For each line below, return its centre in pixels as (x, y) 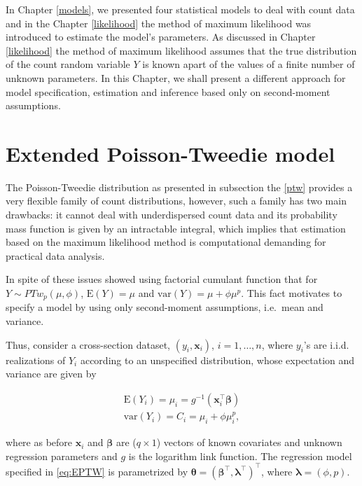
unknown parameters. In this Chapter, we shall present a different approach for (176, 77)
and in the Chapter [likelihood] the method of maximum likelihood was (159, 23)
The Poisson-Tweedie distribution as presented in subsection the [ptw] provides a (179, 187)
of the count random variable (68, 64)
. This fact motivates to (292, 293)
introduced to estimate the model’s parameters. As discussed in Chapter (161, 37)
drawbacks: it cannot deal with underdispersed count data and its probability (172, 215)
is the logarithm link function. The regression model (240, 456)
